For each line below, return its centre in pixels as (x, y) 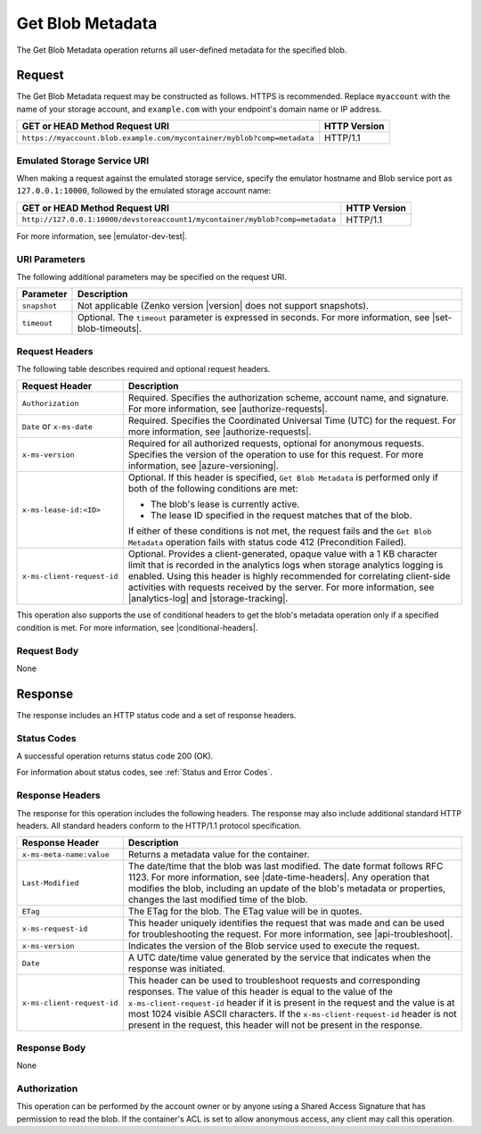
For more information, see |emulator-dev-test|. (102, 236)
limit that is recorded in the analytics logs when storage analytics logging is (285, 565)
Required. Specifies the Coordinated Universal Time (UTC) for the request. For (292, 421)
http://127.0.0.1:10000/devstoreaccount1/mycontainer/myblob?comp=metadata (179, 220)
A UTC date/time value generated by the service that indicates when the (279, 957)
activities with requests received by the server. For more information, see (281, 587)
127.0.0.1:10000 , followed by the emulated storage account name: (144, 191)
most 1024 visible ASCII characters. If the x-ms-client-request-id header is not (293, 1014)
